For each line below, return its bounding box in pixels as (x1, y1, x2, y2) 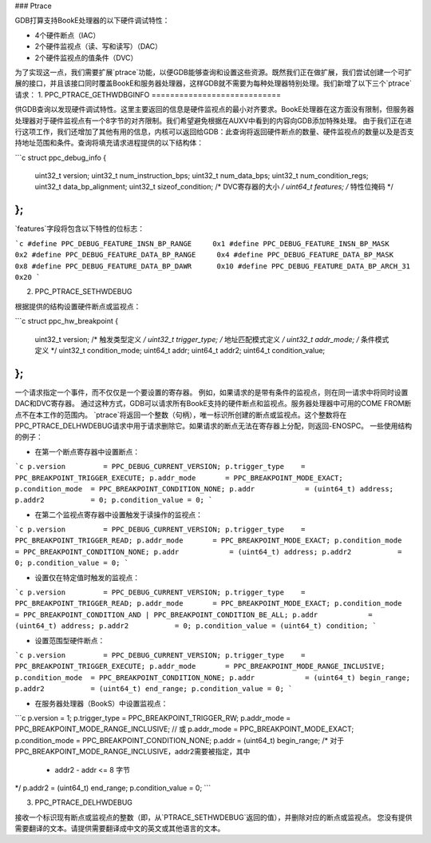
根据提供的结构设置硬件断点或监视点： (14, 301, 141, 311)
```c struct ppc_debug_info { (14, 153, 107, 162)
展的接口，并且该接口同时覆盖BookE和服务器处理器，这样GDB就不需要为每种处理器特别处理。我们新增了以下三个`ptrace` (14, 78, 413, 88)
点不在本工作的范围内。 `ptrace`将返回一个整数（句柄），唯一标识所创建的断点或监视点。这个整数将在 (14, 410, 347, 420)
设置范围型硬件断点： (34, 635, 105, 645)
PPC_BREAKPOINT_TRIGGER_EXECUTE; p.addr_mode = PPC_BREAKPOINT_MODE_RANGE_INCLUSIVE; (14, 662, 386, 671)
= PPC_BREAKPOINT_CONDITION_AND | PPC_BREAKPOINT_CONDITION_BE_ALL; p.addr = (14, 610, 373, 619)
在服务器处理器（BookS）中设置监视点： (34, 698, 168, 708)
